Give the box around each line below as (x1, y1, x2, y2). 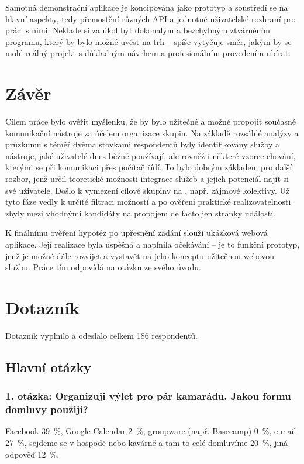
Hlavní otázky (5, 358, 91, 376)
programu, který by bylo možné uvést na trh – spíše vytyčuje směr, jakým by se (5, 35, 292, 47)
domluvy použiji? (5, 402, 88, 417)
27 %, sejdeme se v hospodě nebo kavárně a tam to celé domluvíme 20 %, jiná (5, 436, 288, 449)
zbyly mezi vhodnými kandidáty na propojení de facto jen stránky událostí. (5, 207, 275, 219)
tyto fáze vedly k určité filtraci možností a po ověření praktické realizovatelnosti (5, 195, 291, 208)
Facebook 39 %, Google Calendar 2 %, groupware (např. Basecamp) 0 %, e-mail (5, 425, 296, 437)
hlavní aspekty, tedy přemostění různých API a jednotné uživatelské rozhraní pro (5, 12, 296, 25)
